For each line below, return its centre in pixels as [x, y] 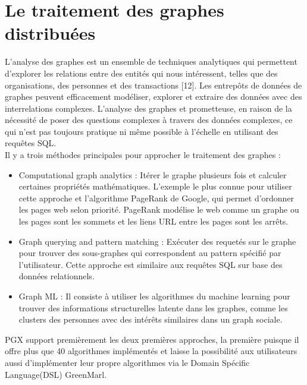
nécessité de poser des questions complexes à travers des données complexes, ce [149, 120]
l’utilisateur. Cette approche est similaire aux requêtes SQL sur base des [151, 264]
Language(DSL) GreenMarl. [56, 374]
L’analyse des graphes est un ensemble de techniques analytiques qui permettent [151, 61]
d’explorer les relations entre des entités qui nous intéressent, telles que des [141, 73]
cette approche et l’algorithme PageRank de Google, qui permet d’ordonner [156, 198]
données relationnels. [57, 276]
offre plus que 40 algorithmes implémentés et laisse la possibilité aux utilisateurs [151, 351]
